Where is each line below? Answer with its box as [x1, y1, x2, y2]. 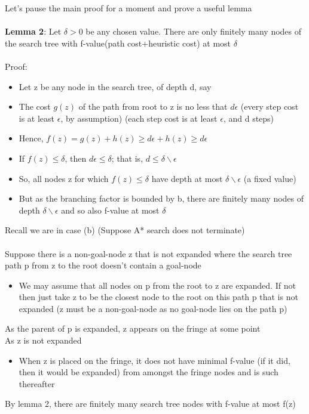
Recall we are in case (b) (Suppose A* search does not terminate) [5, 224, 245, 236]
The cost [19, 100, 51, 113]
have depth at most [151, 172, 223, 184]
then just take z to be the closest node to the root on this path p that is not [19, 291, 298, 303]
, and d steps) [223, 112, 274, 124]
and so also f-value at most [61, 203, 160, 216]
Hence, [19, 132, 44, 144]
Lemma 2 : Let [5, 25, 62, 38]
